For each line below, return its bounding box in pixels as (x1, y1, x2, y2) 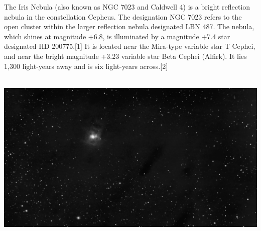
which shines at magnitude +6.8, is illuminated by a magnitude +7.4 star (4, 31, 230, 41)
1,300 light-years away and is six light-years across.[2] (4, 60, 168, 71)
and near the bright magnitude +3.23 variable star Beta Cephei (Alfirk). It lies (4, 50, 247, 61)
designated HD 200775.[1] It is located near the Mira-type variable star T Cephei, (4, 41, 255, 51)
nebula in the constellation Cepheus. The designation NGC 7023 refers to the (4, 11, 242, 22)
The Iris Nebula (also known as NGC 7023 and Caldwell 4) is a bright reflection (4, 2, 250, 12)
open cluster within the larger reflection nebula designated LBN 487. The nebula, (4, 21, 254, 32)
